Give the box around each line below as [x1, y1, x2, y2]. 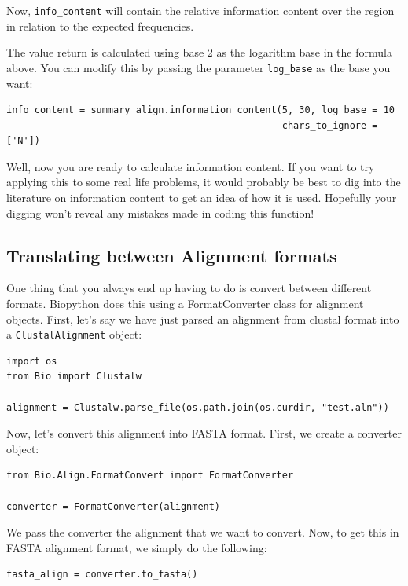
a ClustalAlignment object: [6, 326, 142, 342]
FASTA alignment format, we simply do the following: [6, 539, 267, 555]
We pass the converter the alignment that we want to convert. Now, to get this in [6, 524, 399, 540]
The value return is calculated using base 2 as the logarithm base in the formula [6, 44, 392, 60]
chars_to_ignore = [281, 119, 378, 131]
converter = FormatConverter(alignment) [6, 500, 221, 512]
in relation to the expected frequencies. [6, 17, 194, 34]
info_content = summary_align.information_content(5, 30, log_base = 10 [6, 104, 395, 116]
